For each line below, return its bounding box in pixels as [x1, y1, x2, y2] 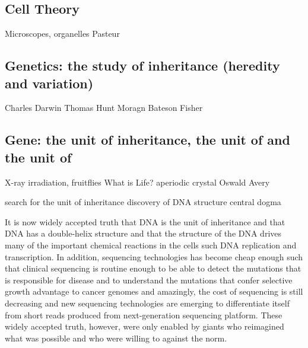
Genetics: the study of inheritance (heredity [5, 56, 280, 75]
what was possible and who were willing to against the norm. [5, 331, 227, 344]
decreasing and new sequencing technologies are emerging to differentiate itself [5, 296, 290, 309]
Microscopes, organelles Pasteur [5, 27, 120, 40]
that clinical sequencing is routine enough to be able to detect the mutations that [5, 262, 301, 274]
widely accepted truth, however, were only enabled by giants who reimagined [5, 320, 284, 333]
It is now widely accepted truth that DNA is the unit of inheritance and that [5, 215, 285, 228]
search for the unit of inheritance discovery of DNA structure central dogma [5, 196, 281, 208]
